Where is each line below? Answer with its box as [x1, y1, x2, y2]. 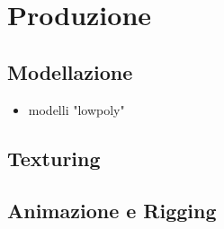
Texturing [7, 144, 101, 172]
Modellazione [7, 57, 133, 85]
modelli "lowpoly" [28, 100, 125, 119]
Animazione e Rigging [7, 197, 217, 225]
